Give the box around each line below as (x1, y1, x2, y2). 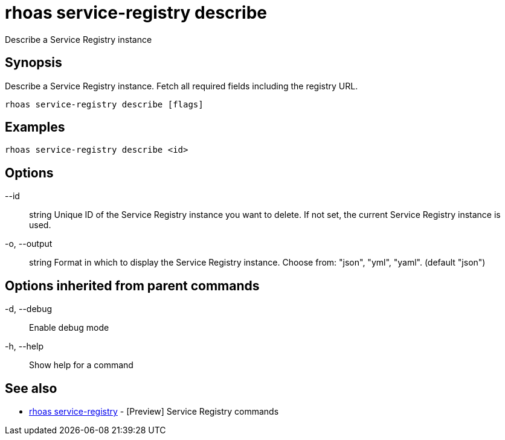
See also (5, 380, 57, 396)
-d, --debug (5, 304, 53, 314)
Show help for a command (29, 360, 133, 371)
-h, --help (5, 341, 43, 352)
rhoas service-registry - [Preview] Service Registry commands (29, 406, 279, 416)
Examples (5, 120, 65, 135)
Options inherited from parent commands (5, 278, 260, 293)
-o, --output (5, 238, 53, 249)
